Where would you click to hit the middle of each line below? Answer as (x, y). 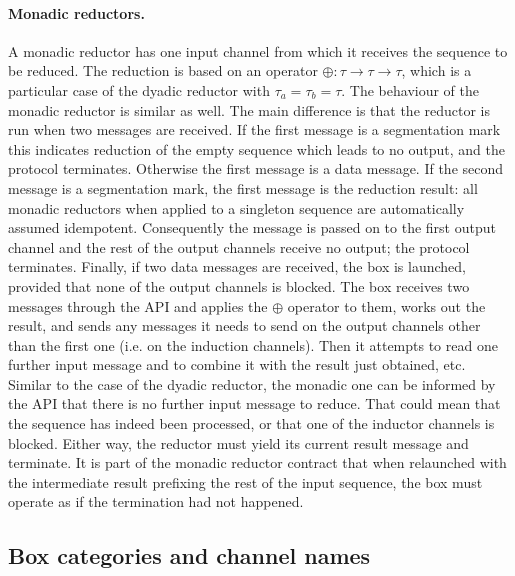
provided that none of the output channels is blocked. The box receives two (239, 285)
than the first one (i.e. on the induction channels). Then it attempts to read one (253, 344)
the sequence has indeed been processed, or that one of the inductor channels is (251, 423)
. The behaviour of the (410, 89)
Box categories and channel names (189, 555)
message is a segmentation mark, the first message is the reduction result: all (243, 187)
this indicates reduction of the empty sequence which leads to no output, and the (256, 148)
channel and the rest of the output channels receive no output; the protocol (239, 246)
